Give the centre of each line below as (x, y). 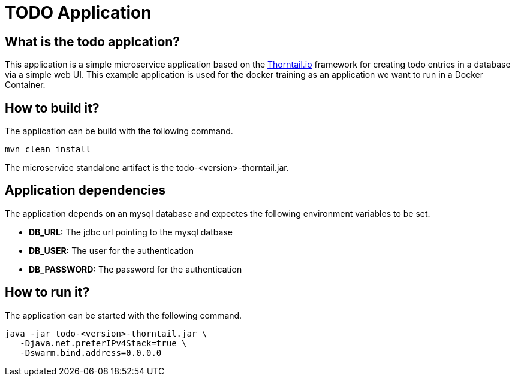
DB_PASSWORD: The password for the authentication (135, 269)
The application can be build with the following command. (119, 131)
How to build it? (52, 108)
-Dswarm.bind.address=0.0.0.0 (91, 353)
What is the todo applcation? (93, 41)
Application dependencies (85, 190)
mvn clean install (48, 149)
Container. (25, 85)
